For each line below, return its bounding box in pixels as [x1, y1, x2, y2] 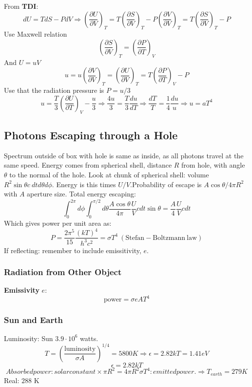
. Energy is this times [52, 179, 116, 189]
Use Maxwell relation [4, 29, 67, 39]
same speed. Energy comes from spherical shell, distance [4, 160, 172, 170]
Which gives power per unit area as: [4, 218, 112, 228]
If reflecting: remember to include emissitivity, [4, 245, 141, 255]
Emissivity [4, 285, 39, 295]
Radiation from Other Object [4, 266, 122, 278]
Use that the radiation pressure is [4, 85, 104, 95]
